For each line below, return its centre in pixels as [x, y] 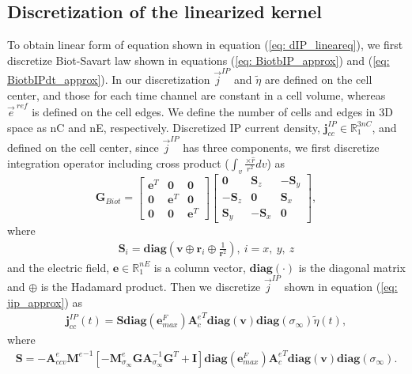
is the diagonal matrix [352, 267]
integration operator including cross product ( [118, 162]
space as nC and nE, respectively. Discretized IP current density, [164, 127]
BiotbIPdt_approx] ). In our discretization [109, 79]
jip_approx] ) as [45, 302]
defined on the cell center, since [83, 147]
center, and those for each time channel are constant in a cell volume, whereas [197, 94]
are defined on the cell [318, 79]
